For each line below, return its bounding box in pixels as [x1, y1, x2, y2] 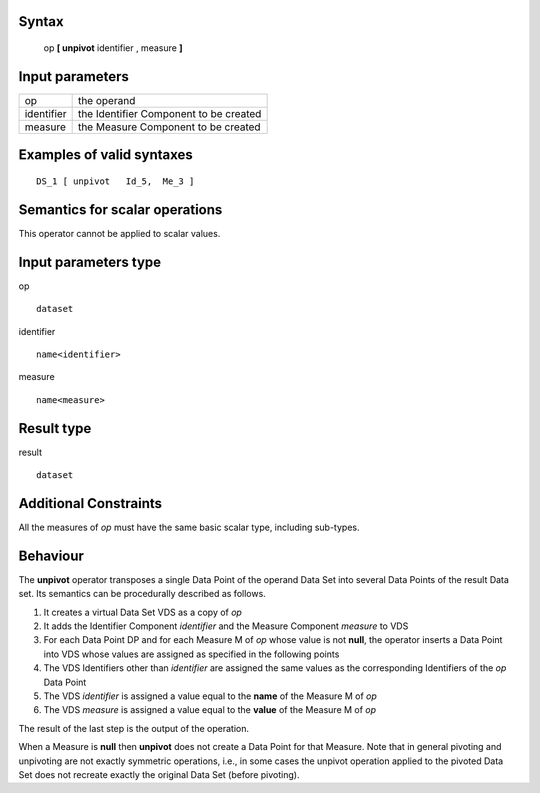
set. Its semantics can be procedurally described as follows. [18, 588, 267, 600]
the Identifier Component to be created [77, 106, 262, 120]
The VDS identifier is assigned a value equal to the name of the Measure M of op [43, 690, 377, 702]
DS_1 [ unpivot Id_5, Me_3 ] [36, 175, 195, 187]
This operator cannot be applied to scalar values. [18, 227, 221, 239]
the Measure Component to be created [77, 120, 261, 134]
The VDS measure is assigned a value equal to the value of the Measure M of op [43, 704, 377, 716]
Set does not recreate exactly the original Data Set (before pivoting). [18, 768, 300, 780]
